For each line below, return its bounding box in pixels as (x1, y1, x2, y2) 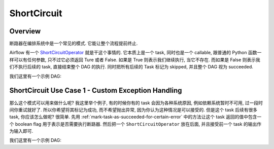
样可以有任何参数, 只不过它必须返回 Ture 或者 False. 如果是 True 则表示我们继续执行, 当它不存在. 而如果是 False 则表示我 (9, 56, 261, 63)
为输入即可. (9, 128, 33, 134)
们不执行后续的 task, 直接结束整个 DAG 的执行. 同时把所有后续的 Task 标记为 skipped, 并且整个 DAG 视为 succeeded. (9, 64, 254, 70)
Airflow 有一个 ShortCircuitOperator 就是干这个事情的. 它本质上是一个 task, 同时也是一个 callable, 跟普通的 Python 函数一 (9, 50, 262, 56)
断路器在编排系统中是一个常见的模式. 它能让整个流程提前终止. (9, 41, 138, 47)
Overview (9, 27, 41, 35)
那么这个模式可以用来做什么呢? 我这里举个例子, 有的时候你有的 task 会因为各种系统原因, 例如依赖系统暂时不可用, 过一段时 (9, 99, 263, 106)
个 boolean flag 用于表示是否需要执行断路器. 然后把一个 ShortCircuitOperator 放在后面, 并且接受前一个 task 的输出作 (9, 121, 261, 127)
